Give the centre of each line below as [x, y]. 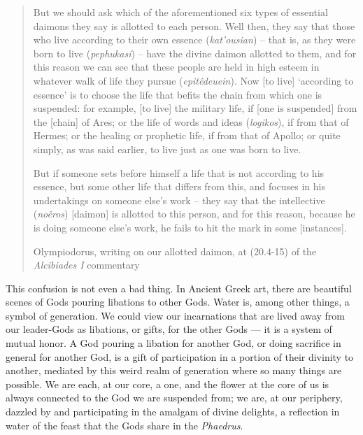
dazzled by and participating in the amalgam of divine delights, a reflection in [173, 412]
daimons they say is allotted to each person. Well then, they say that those [194, 26]
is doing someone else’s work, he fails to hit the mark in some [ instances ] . [190, 227]
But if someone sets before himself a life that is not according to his [179, 172]
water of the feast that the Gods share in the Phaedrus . [124, 425]
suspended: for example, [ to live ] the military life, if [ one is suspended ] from [195, 108]
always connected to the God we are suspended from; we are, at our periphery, [174, 398]
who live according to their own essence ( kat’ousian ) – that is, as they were [194, 40]
